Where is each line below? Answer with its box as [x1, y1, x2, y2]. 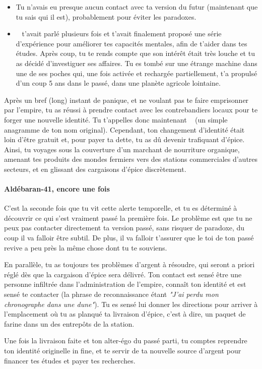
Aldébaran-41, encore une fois [4, 183, 110, 194]
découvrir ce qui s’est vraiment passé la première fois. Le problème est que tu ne [4, 212, 252, 223]
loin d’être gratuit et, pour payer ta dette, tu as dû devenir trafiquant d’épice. [4, 134, 245, 145]
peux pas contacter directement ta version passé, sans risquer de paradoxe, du [4, 222, 245, 233]
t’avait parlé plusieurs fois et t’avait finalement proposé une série [22, 28, 222, 39]
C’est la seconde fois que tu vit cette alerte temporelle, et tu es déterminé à [4, 203, 237, 213]
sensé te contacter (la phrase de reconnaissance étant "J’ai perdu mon [4, 289, 219, 299]
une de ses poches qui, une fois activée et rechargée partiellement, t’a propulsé [16, 68, 257, 78]
